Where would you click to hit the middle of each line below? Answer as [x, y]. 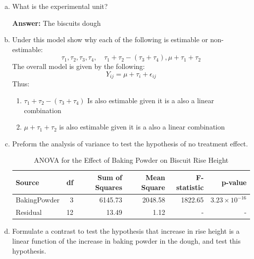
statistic [190, 187]
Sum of [110, 177]
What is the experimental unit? [60, 6]
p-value [234, 182]
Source [27, 182]
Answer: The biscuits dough [56, 23]
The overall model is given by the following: [78, 66]
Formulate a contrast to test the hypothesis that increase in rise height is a [126, 231]
